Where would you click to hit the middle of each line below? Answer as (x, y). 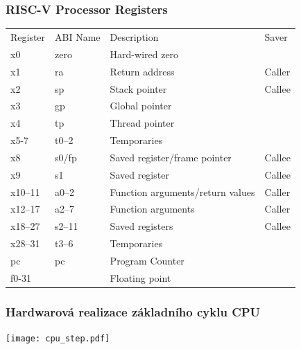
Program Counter (147, 260)
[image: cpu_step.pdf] (58, 339)
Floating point (140, 277)
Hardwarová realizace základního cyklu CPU (133, 311)
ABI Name (78, 36)
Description (134, 36)
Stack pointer (138, 88)
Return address (142, 71)
